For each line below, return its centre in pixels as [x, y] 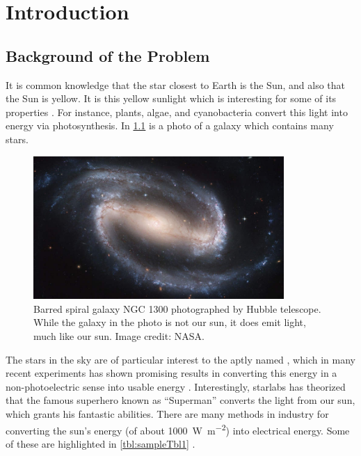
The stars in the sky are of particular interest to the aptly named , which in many [180, 359]
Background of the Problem [108, 55]
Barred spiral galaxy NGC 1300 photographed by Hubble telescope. [177, 308]
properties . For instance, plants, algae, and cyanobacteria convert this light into [177, 112]
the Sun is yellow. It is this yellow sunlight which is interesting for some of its [171, 98]
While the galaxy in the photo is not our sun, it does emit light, [170, 322]
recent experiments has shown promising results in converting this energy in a [171, 373]
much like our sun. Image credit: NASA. [119, 336]
